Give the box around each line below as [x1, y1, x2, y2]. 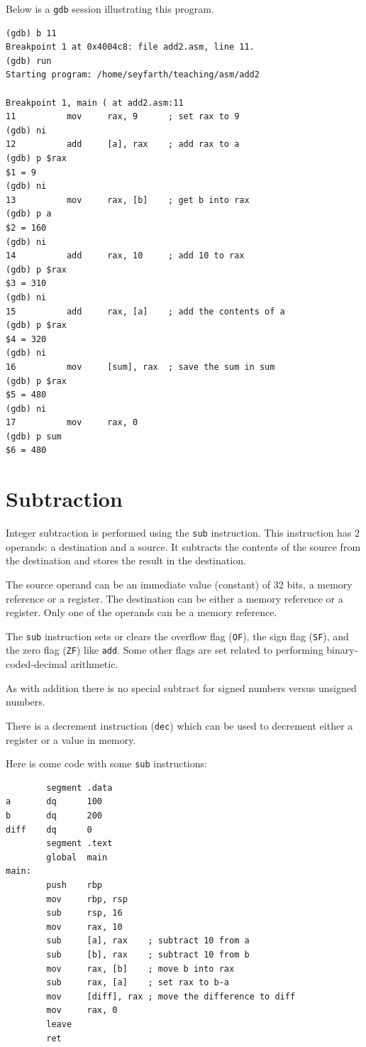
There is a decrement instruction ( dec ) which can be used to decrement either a [6, 718, 353, 733]
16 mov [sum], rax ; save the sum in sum [6, 361, 275, 372]
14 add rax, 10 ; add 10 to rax [6, 251, 245, 261]
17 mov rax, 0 [6, 417, 138, 428]
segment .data [46, 782, 113, 793]
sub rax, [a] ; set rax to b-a [46, 977, 229, 988]
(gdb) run [6, 55, 52, 66]
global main [46, 852, 108, 862]
